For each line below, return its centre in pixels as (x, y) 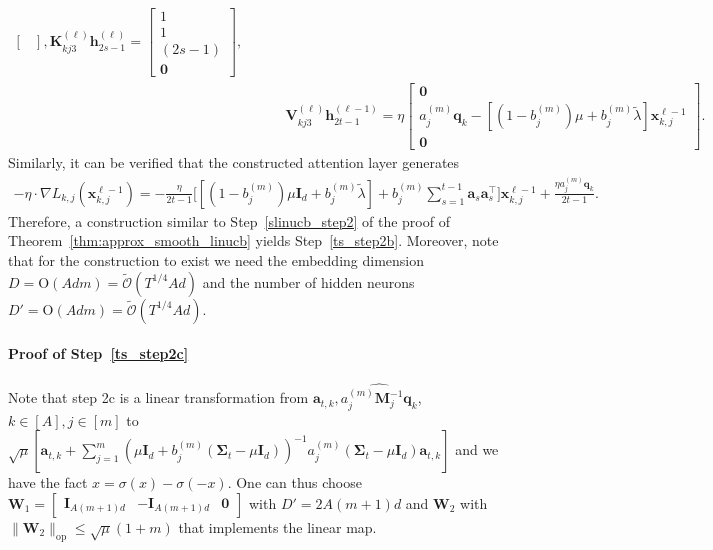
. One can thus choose (294, 482)
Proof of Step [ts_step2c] (98, 353)
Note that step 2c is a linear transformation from (158, 397)
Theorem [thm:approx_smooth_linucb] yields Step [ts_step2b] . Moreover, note (253, 240)
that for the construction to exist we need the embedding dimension (216, 259)
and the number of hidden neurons (308, 281)
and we (477, 449)
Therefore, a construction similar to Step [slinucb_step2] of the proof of (229, 220)
